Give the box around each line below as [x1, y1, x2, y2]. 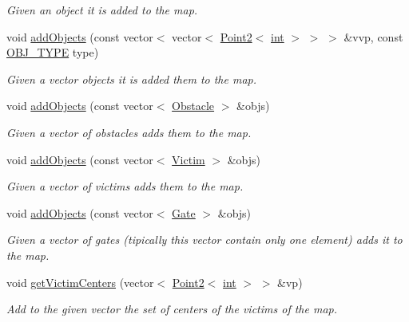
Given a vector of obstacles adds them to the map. [6, 124, 252, 140]
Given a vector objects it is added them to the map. [6, 70, 257, 87]
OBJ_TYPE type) [6, 44, 99, 61]
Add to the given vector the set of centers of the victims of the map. [6, 300, 338, 317]
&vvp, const [343, 28, 403, 45]
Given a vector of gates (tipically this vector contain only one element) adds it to [6, 231, 403, 248]
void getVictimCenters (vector [6, 273, 154, 290]
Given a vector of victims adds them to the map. [6, 178, 244, 194]
